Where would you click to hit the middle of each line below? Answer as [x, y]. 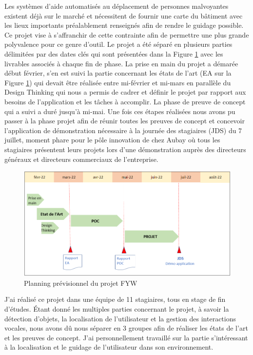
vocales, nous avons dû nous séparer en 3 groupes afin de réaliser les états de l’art [126, 328]
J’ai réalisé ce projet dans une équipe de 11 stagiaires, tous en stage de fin [115, 299]
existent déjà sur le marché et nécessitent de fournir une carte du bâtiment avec [124, 15]
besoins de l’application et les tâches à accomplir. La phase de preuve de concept [125, 101]
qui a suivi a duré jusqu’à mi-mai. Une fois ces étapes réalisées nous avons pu [120, 111]
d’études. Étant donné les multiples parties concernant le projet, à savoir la [117, 309]
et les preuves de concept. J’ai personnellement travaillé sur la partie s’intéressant [126, 337]
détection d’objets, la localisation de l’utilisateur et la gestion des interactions [120, 318]
